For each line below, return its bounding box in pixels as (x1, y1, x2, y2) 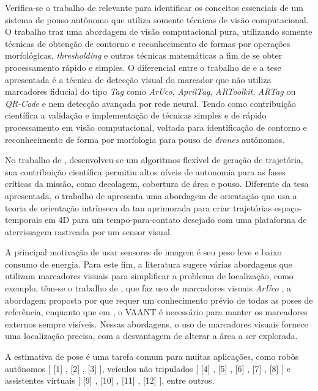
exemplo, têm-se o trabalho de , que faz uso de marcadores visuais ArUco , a (5, 282, 291, 294)
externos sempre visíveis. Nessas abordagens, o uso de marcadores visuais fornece (5, 317, 308, 330)
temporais (5, 213, 42, 226)
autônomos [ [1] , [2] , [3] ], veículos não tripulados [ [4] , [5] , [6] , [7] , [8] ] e (5, 362, 290, 375)
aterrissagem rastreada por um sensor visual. (5, 225, 172, 238)
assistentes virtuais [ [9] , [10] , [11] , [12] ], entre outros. (5, 374, 215, 387)
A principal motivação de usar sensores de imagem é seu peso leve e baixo (5, 246, 282, 258)
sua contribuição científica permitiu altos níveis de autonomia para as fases (5, 165, 286, 178)
